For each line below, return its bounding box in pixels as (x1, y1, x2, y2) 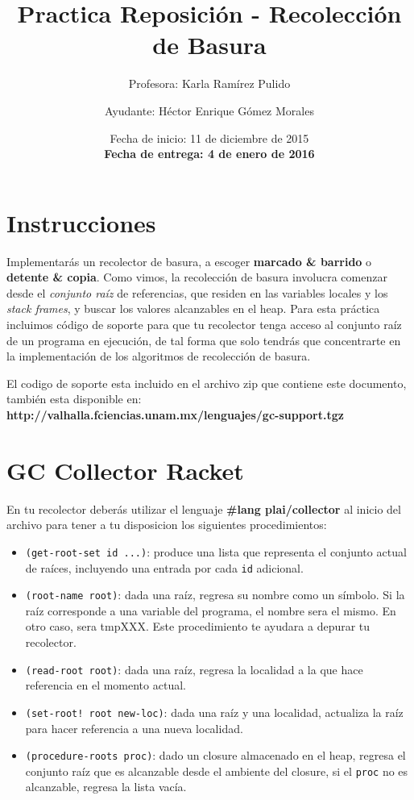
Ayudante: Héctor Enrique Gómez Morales (105, 102, 314, 119)
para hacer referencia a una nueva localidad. (25, 719, 243, 736)
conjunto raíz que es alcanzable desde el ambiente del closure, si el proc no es (25, 762, 408, 779)
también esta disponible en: (6, 390, 142, 407)
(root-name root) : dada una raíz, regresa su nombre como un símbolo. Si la (25, 586, 405, 603)
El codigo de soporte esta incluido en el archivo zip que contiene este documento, (6, 374, 407, 391)
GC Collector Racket (6, 453, 244, 486)
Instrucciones (6, 206, 156, 239)
